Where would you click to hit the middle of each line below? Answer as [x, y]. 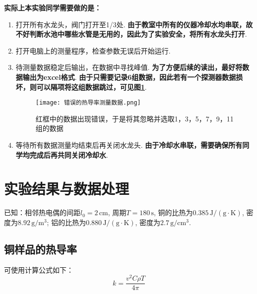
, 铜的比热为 [173, 212]
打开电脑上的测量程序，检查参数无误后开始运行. [93, 50]
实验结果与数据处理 [67, 189]
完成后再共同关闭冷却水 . [69, 154]
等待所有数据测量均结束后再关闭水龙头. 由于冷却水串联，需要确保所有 [129, 145]
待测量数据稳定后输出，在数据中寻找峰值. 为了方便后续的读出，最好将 [129, 67]
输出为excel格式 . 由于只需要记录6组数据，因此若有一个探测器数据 [129, 77]
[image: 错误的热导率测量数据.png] [88, 103]
